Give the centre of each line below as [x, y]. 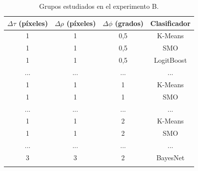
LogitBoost [170, 60]
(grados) [129, 23]
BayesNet [170, 157]
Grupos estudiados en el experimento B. [99, 6]
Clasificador [170, 23]
